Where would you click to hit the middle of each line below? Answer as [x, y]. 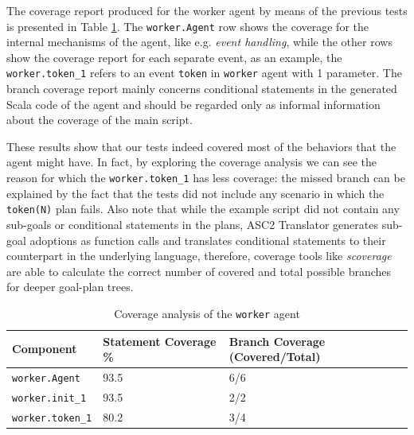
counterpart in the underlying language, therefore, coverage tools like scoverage [199, 256]
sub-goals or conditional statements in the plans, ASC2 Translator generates [192, 224]
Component [45, 349]
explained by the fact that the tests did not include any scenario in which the [195, 193]
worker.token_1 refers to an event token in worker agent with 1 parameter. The [204, 73]
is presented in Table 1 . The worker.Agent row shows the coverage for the [187, 26]
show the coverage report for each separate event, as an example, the [174, 57]
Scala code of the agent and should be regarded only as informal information [193, 104]
